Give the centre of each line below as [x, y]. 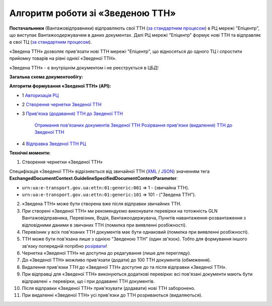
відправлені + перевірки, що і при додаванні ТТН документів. [88, 281]
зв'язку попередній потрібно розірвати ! [65, 246]
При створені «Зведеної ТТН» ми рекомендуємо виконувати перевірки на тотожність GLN [120, 211]
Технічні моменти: [30, 153]
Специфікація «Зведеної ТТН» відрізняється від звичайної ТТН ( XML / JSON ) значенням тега [110, 171]
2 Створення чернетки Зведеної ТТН [62, 105]
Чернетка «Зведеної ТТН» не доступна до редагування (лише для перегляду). [107, 253]
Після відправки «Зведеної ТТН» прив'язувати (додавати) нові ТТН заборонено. [109, 288]
